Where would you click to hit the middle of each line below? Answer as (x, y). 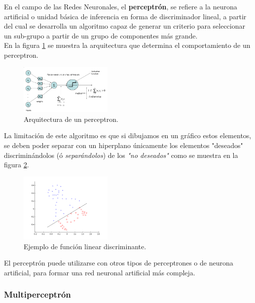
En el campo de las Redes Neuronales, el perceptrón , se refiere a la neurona (121, 6)
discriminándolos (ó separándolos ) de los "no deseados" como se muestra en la (121, 155)
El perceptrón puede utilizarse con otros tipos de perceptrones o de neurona (119, 263)
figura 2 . (17, 165)
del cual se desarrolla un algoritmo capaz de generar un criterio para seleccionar (125, 26)
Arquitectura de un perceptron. (71, 119)
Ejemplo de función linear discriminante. (85, 246)
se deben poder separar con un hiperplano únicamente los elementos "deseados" (124, 145)
